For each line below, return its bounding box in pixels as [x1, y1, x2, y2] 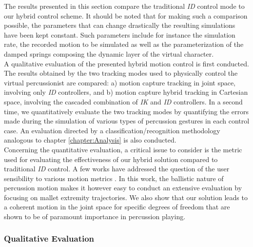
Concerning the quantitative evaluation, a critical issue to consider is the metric [4, 144, 242, 154]
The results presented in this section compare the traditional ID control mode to [4, 1, 245, 11]
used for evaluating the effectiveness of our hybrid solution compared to [4, 154, 218, 164]
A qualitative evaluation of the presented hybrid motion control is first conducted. [4, 58, 249, 68]
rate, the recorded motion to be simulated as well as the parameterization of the [4, 39, 244, 49]
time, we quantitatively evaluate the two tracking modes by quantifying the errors [4, 106, 249, 116]
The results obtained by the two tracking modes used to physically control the [4, 68, 238, 78]
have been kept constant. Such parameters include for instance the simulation [4, 29, 235, 40]
